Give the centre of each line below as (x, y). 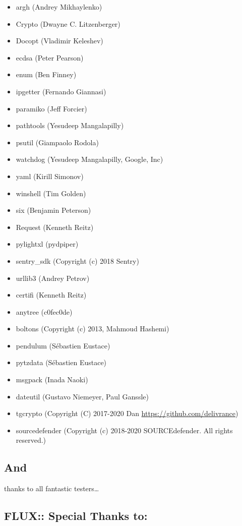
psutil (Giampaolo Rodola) (57, 142)
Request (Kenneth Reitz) (55, 227)
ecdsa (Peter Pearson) (50, 57)
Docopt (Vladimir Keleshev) (59, 41)
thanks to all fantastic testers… (52, 488)
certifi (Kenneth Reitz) (51, 295)
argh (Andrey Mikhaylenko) (59, 7)
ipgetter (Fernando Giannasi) (61, 91)
